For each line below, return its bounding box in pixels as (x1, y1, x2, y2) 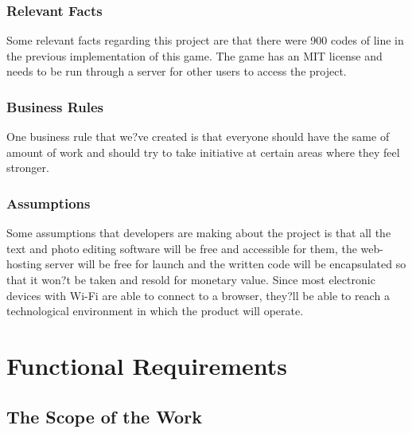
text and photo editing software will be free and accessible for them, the (6, 240, 357, 256)
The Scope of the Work (6, 404, 202, 428)
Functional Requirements (6, 349, 287, 381)
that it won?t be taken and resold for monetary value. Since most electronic (6, 271, 375, 287)
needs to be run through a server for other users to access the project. (6, 63, 347, 80)
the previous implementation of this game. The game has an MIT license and (6, 47, 383, 64)
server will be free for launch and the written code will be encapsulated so (45, 256, 406, 272)
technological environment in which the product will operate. (6, 302, 304, 319)
